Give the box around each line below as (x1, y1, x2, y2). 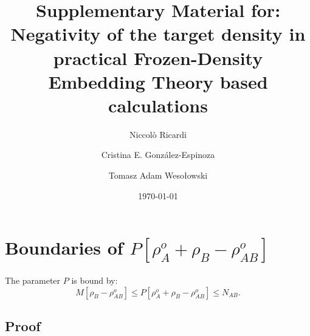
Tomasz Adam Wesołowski (108, 169, 208, 182)
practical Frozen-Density (53, 45, 263, 70)
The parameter (5, 274, 61, 286)
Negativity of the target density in (10, 21, 306, 46)
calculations (108, 92, 208, 117)
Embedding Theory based (48, 69, 268, 94)
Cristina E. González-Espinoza (101, 148, 215, 161)
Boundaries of (5, 235, 123, 260)
